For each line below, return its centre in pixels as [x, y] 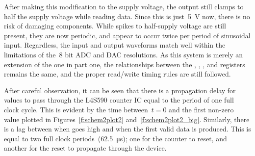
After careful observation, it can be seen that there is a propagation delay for [120, 90]
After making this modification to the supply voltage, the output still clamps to [124, 6]
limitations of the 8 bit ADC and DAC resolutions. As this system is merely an [124, 54]
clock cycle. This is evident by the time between [76, 109]
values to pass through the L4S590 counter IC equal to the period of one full [119, 100]
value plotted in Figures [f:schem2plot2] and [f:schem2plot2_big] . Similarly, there [127, 119]
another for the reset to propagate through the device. [85, 148]
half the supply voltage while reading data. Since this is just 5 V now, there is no [127, 16]
